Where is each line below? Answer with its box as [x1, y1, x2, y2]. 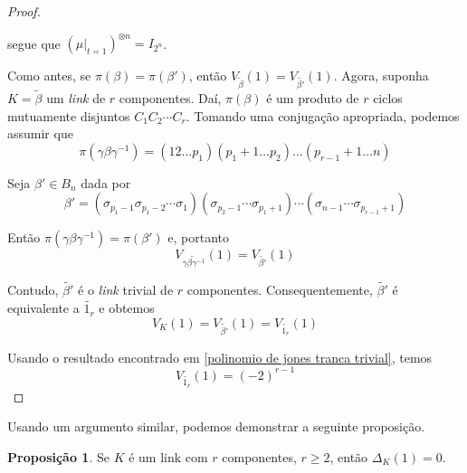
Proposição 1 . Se [7, 448, 110, 466]
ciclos [373, 89, 403, 108]
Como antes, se [7, 66, 91, 85]
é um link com [129, 448, 208, 466]
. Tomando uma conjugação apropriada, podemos [186, 106, 460, 125]
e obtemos [99, 298, 155, 317]
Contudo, [7, 280, 59, 299]
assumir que [7, 124, 73, 143]
